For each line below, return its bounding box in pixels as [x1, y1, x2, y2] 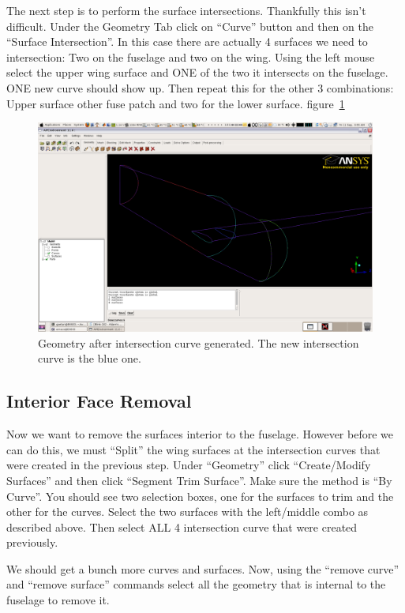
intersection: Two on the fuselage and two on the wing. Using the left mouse [6, 48, 375, 65]
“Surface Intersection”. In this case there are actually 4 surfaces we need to [6, 33, 368, 50]
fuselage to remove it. [6, 592, 110, 608]
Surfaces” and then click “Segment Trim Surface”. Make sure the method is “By [6, 472, 392, 488]
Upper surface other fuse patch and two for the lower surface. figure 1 [6, 95, 345, 111]
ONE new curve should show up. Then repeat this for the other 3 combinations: [6, 79, 394, 96]
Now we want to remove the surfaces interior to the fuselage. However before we [6, 426, 393, 442]
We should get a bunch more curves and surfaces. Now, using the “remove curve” [6, 560, 399, 577]
